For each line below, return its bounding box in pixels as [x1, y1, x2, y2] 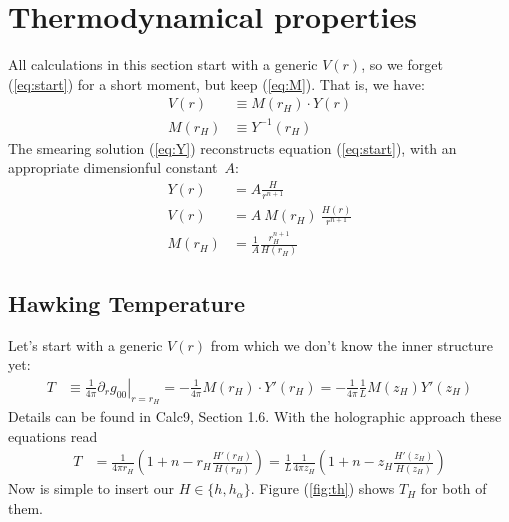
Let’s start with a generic [8, 334, 163, 355]
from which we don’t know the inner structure [210, 334, 493, 355]
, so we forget [361, 54, 443, 75]
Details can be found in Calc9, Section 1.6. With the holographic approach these [8, 406, 502, 427]
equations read [8, 425, 98, 446]
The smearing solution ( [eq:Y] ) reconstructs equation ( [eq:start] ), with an [8, 137, 457, 158]
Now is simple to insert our [8, 478, 174, 499]
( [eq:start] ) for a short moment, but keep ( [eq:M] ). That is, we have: [8, 73, 425, 94]
